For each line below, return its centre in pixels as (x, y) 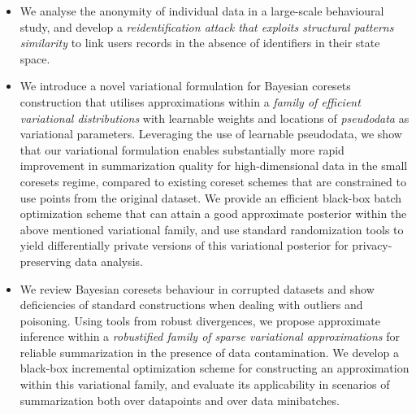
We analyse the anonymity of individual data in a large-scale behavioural (202, 11)
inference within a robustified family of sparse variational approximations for (210, 336)
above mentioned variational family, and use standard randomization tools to (212, 229)
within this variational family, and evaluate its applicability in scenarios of (205, 384)
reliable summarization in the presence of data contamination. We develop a (209, 352)
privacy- (372, 245)
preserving (45, 261)
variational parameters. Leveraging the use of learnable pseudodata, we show (211, 134)
